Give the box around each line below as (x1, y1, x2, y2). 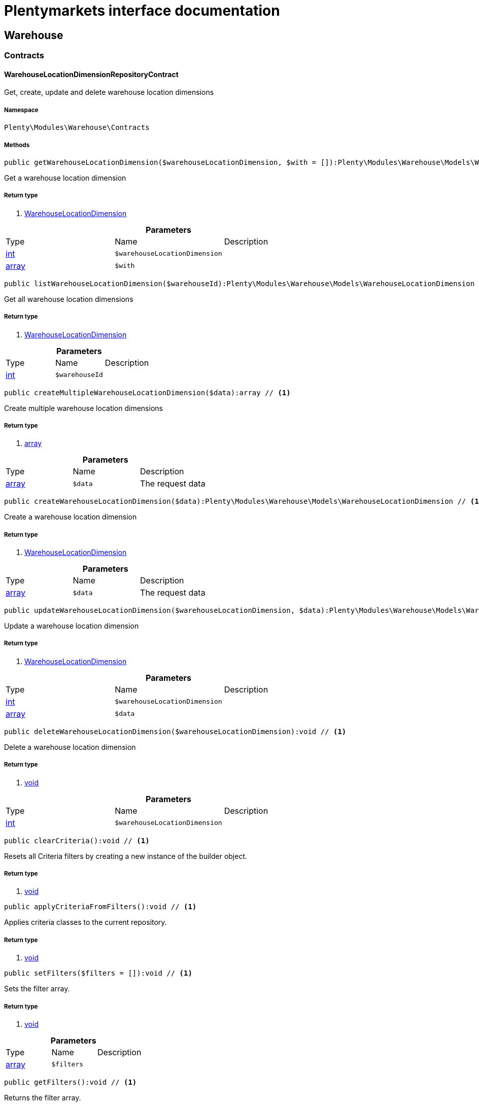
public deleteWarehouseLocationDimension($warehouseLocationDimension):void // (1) (4, 727, 347, 736)
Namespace (4, 106, 39, 114)
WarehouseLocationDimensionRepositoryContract (4, 70, 179, 79)
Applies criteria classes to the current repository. (4, 918, 167, 927)
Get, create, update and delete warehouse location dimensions (4, 88, 214, 97)
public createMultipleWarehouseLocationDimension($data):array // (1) (4, 388, 291, 397)
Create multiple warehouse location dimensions (4, 403, 163, 412)
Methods (4, 141, 30, 149)
